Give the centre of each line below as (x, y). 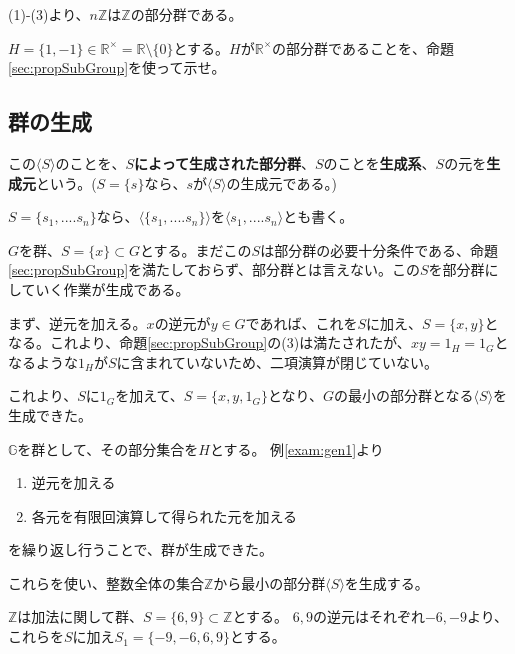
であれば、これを (301, 322)
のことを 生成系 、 (379, 162)
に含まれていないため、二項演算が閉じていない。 (277, 361)
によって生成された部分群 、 (224, 162)
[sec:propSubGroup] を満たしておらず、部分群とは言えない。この (214, 269)
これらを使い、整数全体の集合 (106, 582)
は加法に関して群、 (80, 616)
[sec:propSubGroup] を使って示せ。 (117, 67)
